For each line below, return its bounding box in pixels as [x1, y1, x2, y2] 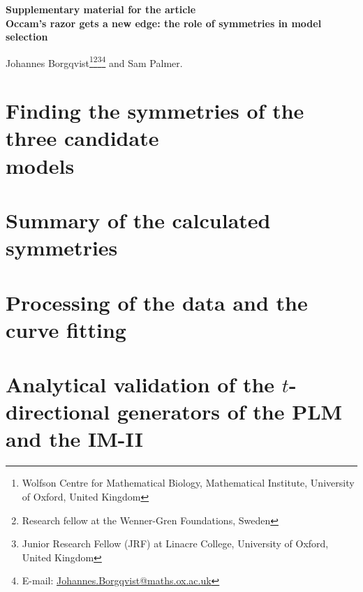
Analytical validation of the [6, 370, 275, 399]
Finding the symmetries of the [6, 96, 304, 125]
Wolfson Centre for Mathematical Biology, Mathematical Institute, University [22, 475, 355, 490]
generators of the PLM [117, 397, 343, 426]
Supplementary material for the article [6, 2, 196, 16]
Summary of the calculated [6, 205, 271, 234]
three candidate [6, 124, 159, 152]
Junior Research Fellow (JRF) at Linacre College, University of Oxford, [22, 536, 329, 551]
